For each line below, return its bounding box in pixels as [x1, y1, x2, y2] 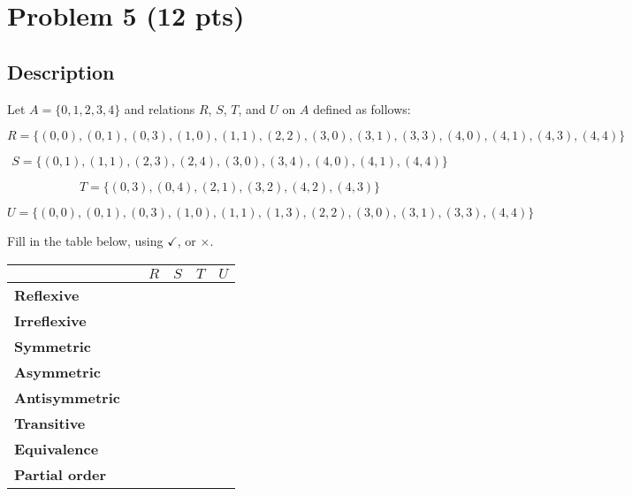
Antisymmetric [14, 386, 120, 408]
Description [7, 57, 115, 85]
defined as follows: [313, 99, 411, 118]
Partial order [14, 463, 107, 485]
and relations [124, 99, 195, 118]
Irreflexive [14, 309, 87, 331]
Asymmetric [14, 361, 101, 382]
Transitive [14, 412, 86, 433]
